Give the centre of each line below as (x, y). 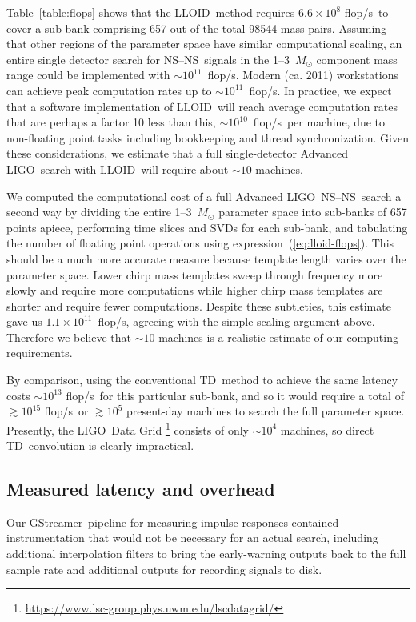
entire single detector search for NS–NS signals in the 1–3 (148, 59)
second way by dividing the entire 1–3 (99, 212)
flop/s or (66, 411)
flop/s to (366, 12)
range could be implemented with (88, 75)
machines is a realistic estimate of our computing (278, 337)
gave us (24, 321)
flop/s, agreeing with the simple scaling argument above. (236, 321)
